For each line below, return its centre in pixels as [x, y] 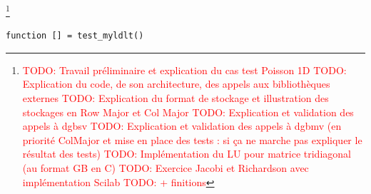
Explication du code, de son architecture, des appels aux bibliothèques [176, 84]
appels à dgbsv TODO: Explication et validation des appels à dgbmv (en [182, 126]
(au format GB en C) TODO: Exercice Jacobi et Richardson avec [166, 168]
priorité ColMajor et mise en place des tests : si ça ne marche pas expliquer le [192, 139]
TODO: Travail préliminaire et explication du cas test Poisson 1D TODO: [184, 70]
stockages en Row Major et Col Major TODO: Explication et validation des [188, 112]
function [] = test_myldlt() [75, 36]
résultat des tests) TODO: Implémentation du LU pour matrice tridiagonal [187, 154]
